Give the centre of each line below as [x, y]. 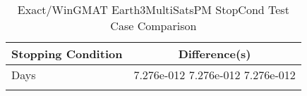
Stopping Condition [67, 54]
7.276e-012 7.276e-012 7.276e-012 [215, 75]
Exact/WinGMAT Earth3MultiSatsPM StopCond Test [153, 9]
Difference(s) [215, 54]
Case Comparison [153, 26]
